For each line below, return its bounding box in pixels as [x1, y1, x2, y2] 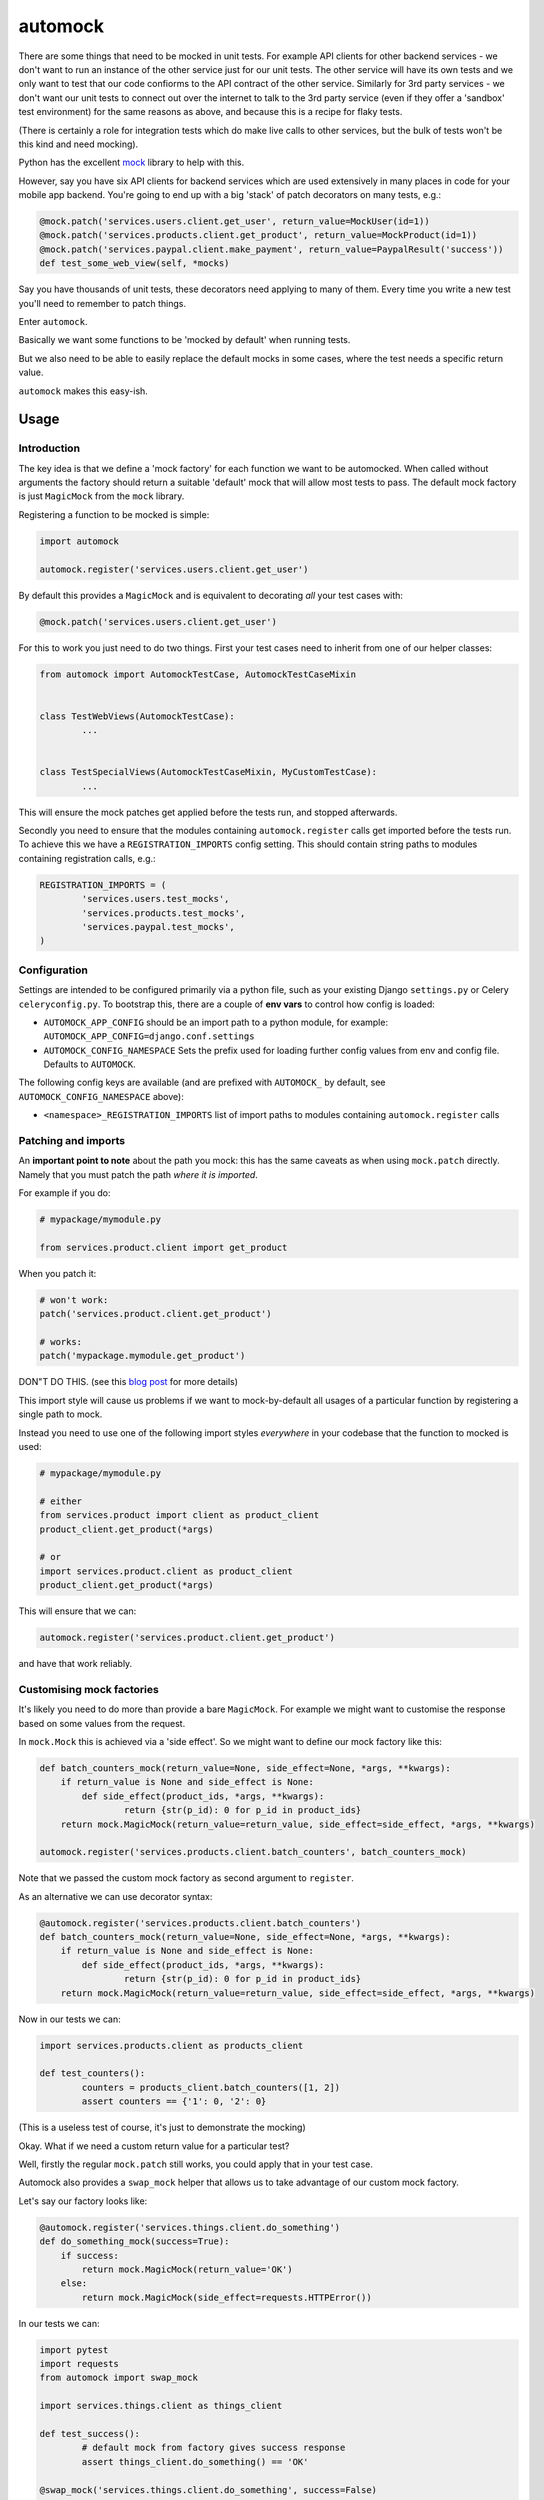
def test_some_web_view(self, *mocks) [39, 258, 230, 269]
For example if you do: [18, 1187, 111, 1199]
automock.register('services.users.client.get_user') [39, 563, 309, 575]
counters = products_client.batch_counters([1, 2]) [81, 2081, 341, 2093]
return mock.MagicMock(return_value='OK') [81, 2263, 294, 2275]
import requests [39, 2358, 120, 2370]
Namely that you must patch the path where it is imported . [18, 1168, 259, 1180]
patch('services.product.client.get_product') [39, 1308, 272, 1320]
